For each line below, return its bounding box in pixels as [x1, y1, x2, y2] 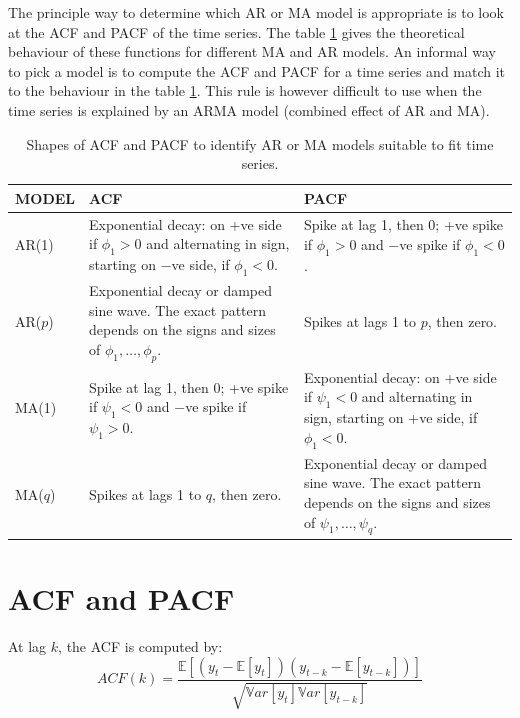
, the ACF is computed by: [58, 636, 223, 657]
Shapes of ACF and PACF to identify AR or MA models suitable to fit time [26, 133, 494, 154]
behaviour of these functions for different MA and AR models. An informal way [8, 41, 496, 62]
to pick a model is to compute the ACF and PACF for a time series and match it [8, 60, 506, 81]
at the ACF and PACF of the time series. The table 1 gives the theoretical [8, 21, 465, 42]
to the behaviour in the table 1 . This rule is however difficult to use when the [8, 80, 482, 101]
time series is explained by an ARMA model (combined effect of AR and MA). [8, 99, 490, 120]
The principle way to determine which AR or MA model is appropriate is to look [8, 2, 504, 22]
